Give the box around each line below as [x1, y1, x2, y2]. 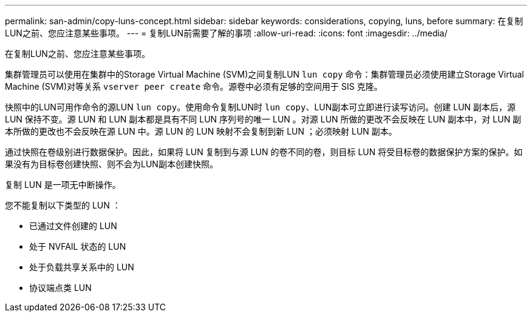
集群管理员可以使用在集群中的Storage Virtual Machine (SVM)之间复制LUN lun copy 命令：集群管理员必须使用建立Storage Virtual [5, 69, 524, 79]
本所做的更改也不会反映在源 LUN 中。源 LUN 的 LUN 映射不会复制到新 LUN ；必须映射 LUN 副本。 [5, 126, 397, 136]
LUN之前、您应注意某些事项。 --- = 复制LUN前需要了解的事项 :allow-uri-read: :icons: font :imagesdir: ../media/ [5, 28, 448, 38]
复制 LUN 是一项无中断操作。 [5, 179, 121, 190]
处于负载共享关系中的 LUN [29, 262, 134, 272]
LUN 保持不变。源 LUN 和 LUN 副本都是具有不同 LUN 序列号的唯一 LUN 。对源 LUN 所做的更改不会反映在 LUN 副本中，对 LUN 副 [5, 114, 522, 124]
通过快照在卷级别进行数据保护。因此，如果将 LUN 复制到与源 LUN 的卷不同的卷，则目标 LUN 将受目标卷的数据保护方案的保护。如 [5, 147, 523, 157]
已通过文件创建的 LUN [29, 221, 117, 231]
